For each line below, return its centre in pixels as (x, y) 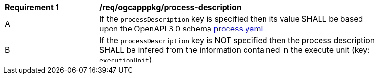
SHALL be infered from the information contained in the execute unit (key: (235, 50)
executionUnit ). (127, 60)
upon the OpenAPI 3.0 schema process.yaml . (182, 29)
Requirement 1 (32, 7)
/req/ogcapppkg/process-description (170, 7)
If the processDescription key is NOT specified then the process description (237, 40)
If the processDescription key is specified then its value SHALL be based (231, 19)
